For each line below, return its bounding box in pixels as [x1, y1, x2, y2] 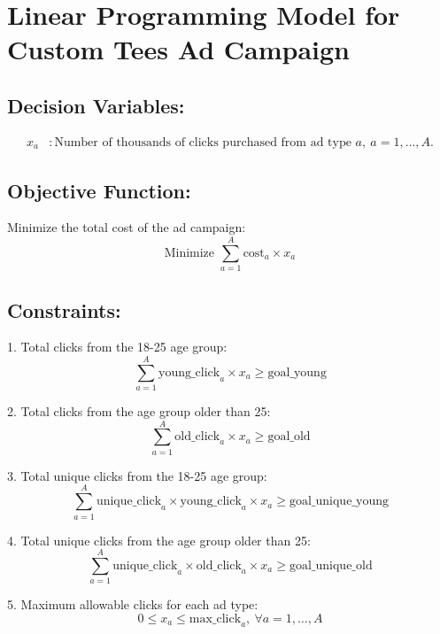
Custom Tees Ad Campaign [7, 31, 350, 67]
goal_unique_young [289, 495, 389, 508]
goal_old [267, 430, 311, 444]
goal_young [267, 366, 327, 379]
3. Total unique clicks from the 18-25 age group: [7, 466, 267, 484]
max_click [189, 612, 242, 625]
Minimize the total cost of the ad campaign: [7, 218, 246, 236]
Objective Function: [7, 176, 191, 204]
